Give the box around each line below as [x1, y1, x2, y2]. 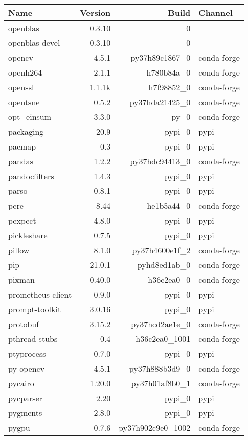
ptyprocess [8, 348, 46, 359]
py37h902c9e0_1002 [119, 422, 191, 433]
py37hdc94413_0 [130, 155, 191, 167]
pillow [8, 244, 30, 256]
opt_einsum [8, 111, 52, 123]
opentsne [8, 96, 40, 108]
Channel [198, 7, 233, 18]
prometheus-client [8, 288, 72, 300]
